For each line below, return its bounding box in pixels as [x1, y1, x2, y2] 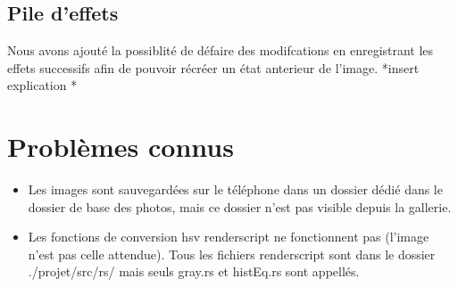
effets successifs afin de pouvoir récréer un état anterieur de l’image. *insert [7, 58, 420, 77]
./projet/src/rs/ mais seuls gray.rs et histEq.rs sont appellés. [28, 262, 360, 281]
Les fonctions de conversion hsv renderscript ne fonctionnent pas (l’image [28, 227, 429, 246]
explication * [7, 76, 78, 94]
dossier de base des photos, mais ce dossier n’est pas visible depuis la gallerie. [28, 197, 452, 216]
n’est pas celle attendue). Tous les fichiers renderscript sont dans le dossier [28, 244, 436, 263]
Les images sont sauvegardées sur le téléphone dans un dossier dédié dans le [28, 180, 443, 199]
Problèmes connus [7, 128, 234, 165]
